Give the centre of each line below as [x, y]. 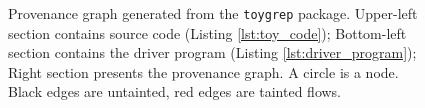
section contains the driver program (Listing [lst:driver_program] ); [212, 52]
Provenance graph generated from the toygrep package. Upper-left [213, 13]
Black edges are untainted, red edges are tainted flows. [175, 91]
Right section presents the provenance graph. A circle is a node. [203, 71]
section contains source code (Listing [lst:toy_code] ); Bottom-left [207, 32]
